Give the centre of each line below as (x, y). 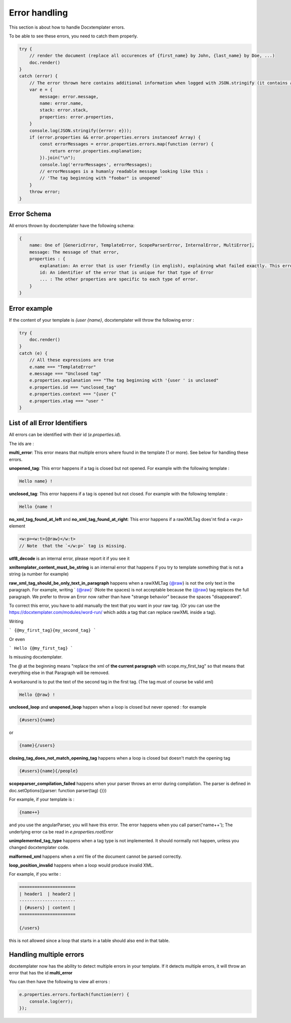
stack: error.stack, (64, 110)
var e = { (41, 90)
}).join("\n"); (58, 158)
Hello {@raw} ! (37, 694)
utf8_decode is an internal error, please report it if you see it (69, 558)
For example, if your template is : (42, 799)
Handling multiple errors (47, 954)
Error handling (38, 13)
